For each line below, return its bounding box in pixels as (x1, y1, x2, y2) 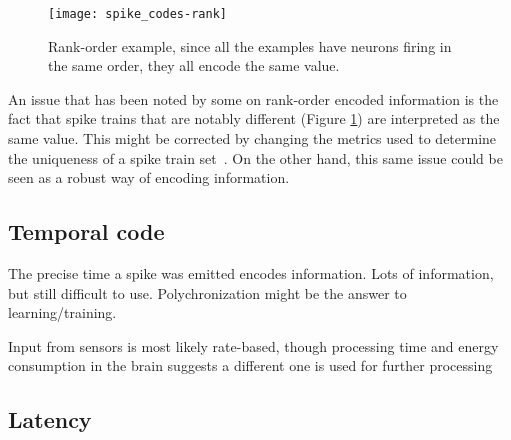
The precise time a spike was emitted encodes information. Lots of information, (8, 263, 494, 284)
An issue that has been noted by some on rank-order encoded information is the (8, 88, 499, 109)
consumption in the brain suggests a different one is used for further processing (8, 355, 493, 376)
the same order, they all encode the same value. (48, 55, 340, 76)
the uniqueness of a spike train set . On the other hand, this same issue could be (8, 147, 503, 168)
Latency (8, 404, 92, 435)
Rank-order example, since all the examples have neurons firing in (48, 35, 452, 56)
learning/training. (8, 302, 117, 323)
